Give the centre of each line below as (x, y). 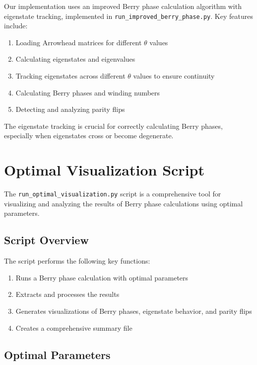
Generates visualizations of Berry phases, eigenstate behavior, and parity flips (134, 311)
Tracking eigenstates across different (70, 76)
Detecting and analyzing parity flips (70, 109)
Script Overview (46, 240)
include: (16, 26)
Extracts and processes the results (67, 294)
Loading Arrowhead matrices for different (79, 42)
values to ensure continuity (174, 76)
